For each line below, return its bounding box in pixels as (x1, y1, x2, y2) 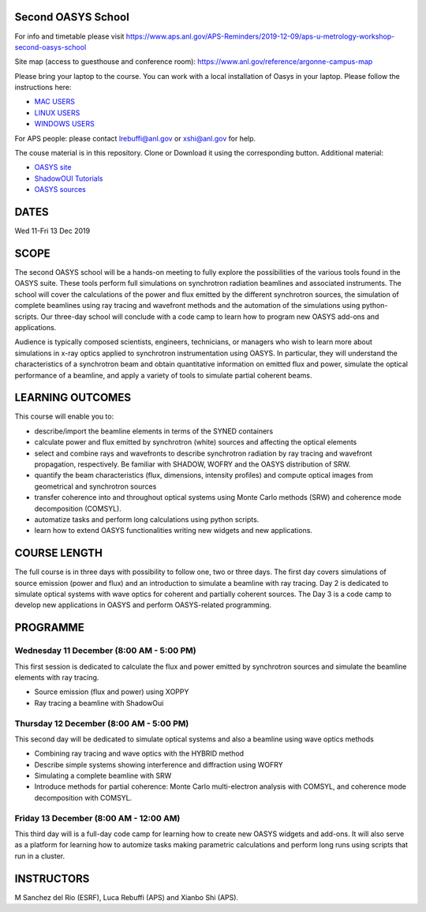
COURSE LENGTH (14, 546, 103, 560)
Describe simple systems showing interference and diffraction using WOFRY (34, 760, 283, 769)
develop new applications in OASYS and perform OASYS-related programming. (14, 600, 272, 610)
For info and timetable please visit (14, 32, 125, 41)
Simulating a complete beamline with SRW (34, 771, 172, 781)
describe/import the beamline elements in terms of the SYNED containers (34, 426, 274, 436)
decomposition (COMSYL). (34, 504, 121, 513)
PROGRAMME (14, 621, 84, 635)
